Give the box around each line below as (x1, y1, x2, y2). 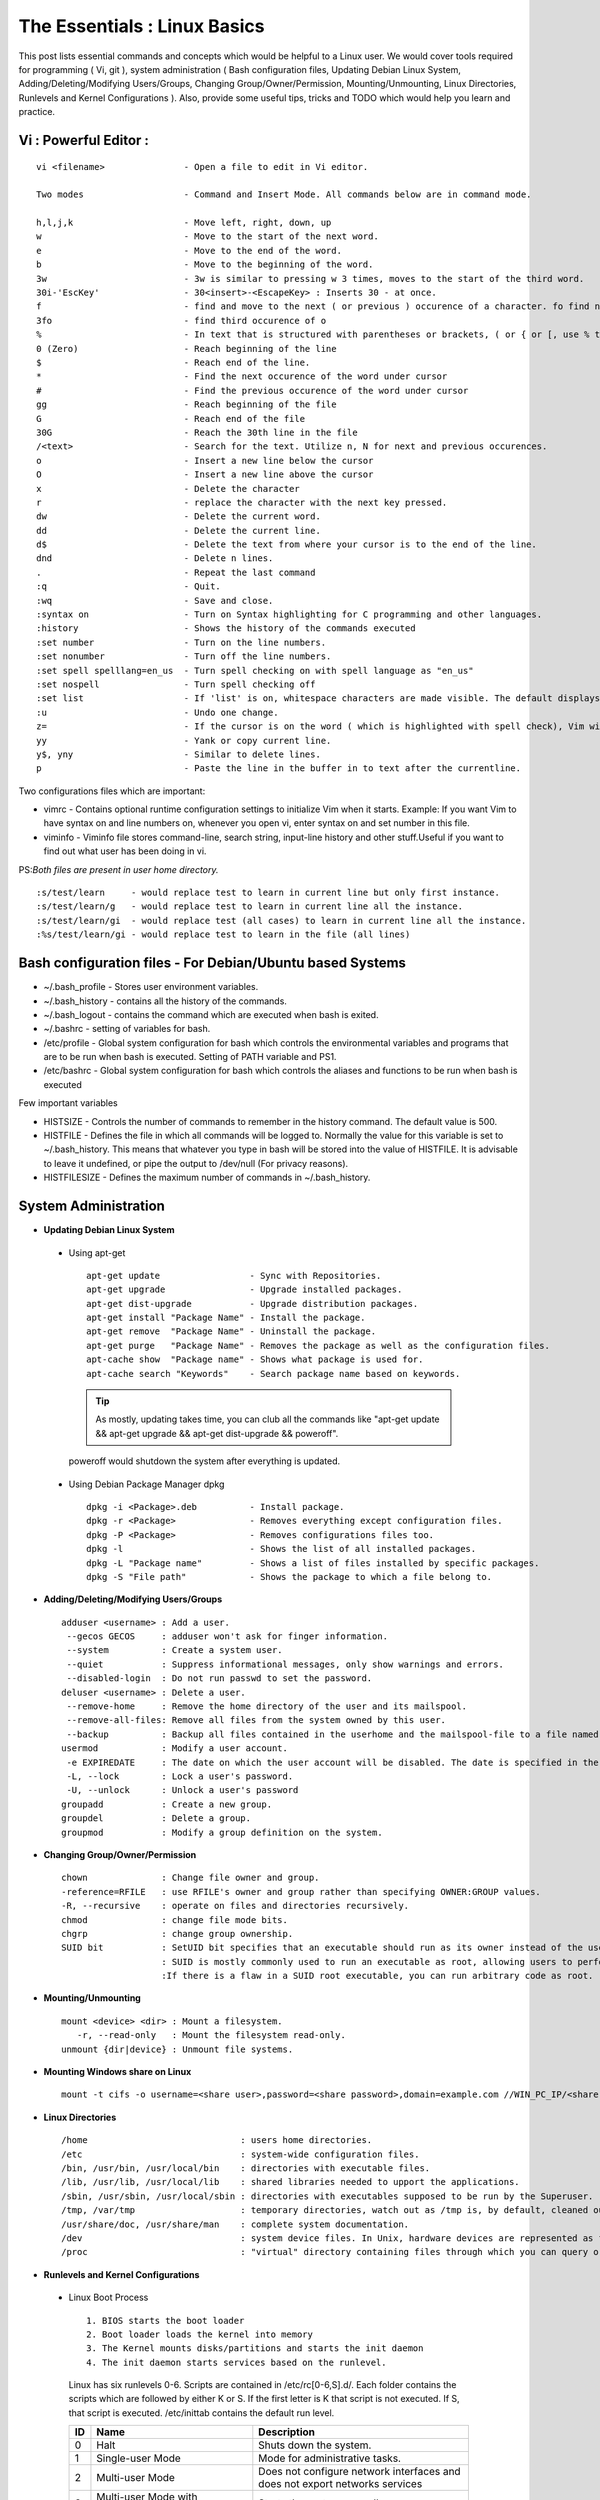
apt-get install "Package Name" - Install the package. (86, 1312, 366, 1324)
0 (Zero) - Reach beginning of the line (36, 343, 337, 354)
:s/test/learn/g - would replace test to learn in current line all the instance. (36, 901, 464, 912)
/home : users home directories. (61, 2135, 373, 2146)
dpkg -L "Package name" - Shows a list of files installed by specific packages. (86, 1557, 540, 1569)
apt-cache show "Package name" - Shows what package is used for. (86, 1354, 424, 1365)
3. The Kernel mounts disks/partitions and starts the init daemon (86, 2343, 424, 2354)
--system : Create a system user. (66, 1645, 284, 1656)
